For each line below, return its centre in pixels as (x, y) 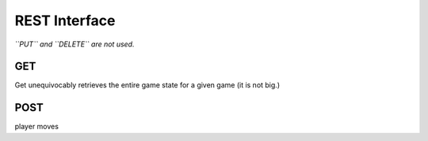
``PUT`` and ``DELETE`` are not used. (75, 44)
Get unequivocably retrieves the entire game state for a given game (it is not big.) (147, 85)
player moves (37, 127)
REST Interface (65, 20)
